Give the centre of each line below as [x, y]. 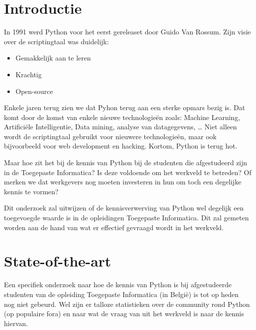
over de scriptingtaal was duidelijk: [57, 41]
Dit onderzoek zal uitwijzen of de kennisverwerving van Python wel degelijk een [124, 208]
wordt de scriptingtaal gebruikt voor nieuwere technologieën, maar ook [110, 136]
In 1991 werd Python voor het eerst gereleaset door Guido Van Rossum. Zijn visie [128, 32]
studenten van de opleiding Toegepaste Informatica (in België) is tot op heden [121, 294]
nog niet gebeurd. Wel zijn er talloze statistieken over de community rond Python [127, 304]
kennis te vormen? [31, 191]
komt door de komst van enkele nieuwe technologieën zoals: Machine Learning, [122, 117]
